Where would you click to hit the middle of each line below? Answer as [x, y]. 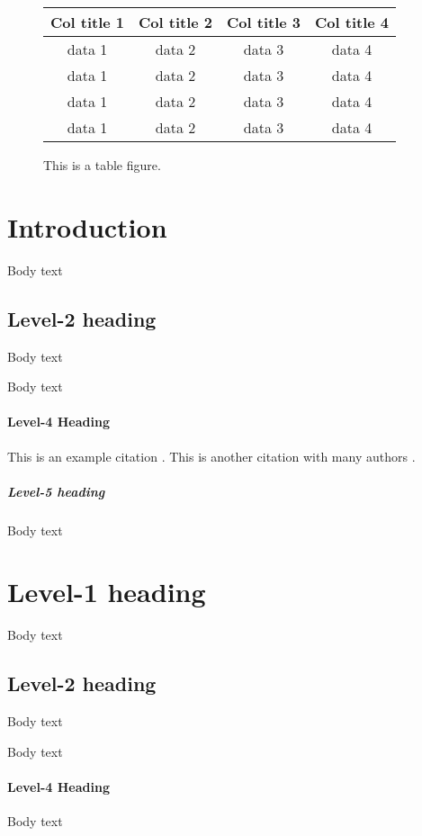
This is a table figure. [102, 165]
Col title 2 [176, 22]
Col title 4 [352, 22]
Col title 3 [264, 22]
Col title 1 [88, 22]
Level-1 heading [107, 592]
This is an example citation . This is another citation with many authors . [211, 456]
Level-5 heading [56, 491]
